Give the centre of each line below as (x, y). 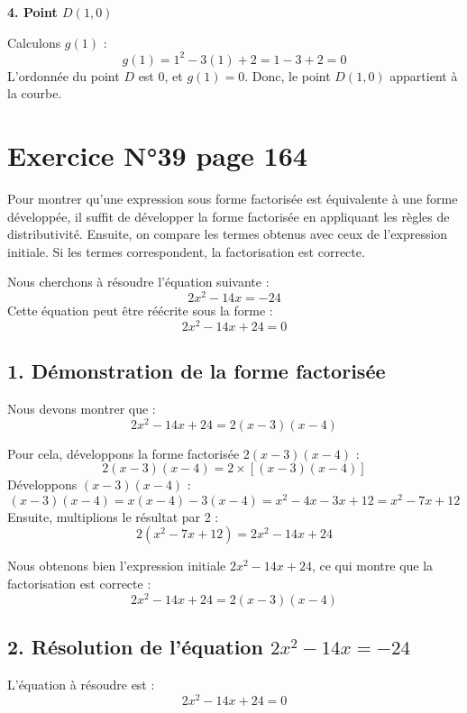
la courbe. (35, 93)
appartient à (424, 75)
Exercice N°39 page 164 (157, 155)
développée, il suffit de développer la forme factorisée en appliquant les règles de (229, 216)
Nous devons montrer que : (82, 408)
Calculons (34, 42)
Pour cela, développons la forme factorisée (124, 453)
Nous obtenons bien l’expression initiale (117, 566)
